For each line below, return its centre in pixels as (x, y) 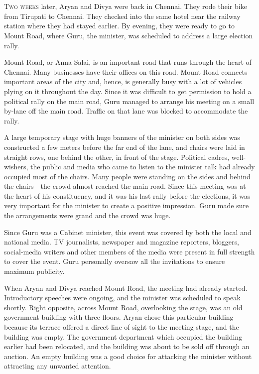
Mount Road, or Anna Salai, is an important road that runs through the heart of (128, 62)
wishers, (16, 167)
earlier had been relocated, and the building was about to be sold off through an (127, 346)
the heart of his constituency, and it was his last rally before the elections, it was (127, 195)
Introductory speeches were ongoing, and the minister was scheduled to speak (122, 298)
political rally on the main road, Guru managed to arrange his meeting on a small (129, 101)
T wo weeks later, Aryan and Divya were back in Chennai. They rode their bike (126, 6)
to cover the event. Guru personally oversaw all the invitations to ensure (115, 261)
